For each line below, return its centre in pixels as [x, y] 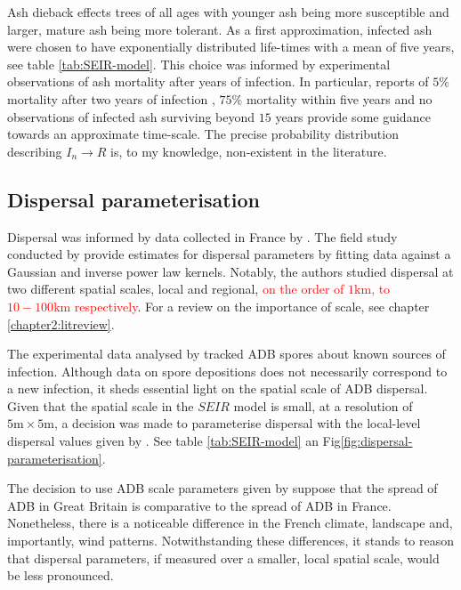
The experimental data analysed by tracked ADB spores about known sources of [226, 354]
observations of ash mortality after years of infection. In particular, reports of [218, 81]
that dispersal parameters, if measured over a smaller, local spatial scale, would [223, 558]
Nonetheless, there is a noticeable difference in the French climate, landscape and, [230, 523]
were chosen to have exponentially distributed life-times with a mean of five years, [231, 47]
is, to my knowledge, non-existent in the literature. [249, 151]
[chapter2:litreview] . [61, 323]
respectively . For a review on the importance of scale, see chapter [252, 306]
